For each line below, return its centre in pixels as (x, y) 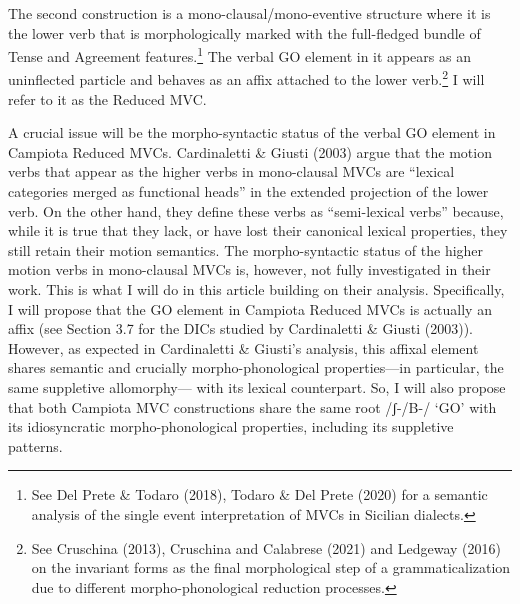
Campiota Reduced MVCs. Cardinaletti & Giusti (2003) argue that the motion (250, 151)
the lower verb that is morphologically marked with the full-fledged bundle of (244, 32)
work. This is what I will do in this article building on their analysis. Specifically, (256, 289)
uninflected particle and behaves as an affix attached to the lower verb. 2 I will (246, 78)
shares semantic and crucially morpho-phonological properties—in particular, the (256, 367)
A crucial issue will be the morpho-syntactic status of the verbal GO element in (252, 132)
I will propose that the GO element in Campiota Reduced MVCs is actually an (250, 308)
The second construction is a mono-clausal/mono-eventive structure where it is (249, 13)
